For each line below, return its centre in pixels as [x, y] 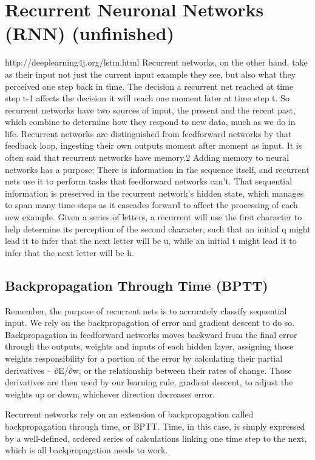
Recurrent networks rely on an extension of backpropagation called [129, 414]
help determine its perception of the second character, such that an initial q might [158, 228]
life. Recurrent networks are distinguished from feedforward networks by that [148, 133]
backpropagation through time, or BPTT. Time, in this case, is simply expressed [155, 426]
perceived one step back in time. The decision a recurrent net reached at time [149, 86]
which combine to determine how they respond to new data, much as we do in [150, 122]
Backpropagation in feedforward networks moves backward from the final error [151, 334]
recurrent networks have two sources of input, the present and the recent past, [150, 110]
